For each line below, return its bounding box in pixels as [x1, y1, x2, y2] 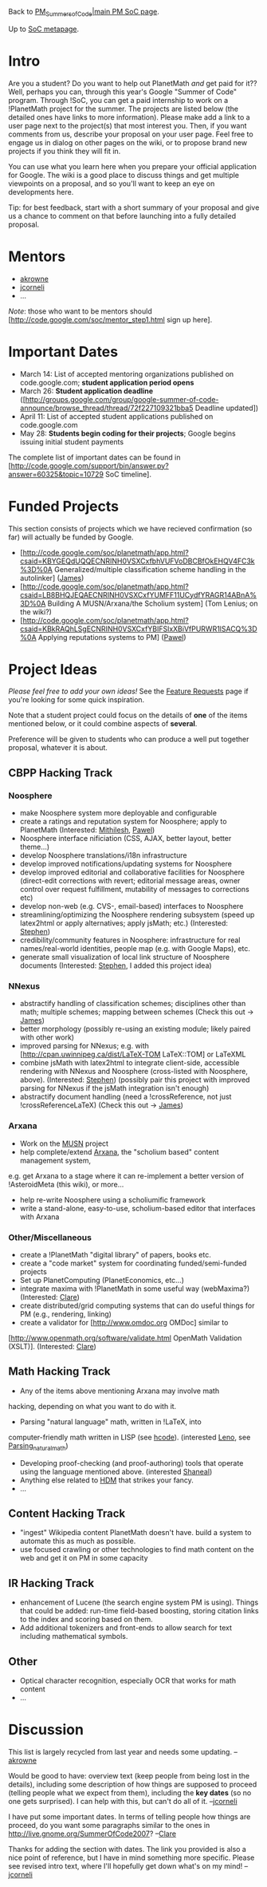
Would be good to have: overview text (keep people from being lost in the [8, 1771, 249, 1781]
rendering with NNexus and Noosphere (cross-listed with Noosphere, [19, 1067, 249, 1076]
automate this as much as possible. [19, 1536, 136, 1546]
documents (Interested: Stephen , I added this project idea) [19, 961, 213, 970]
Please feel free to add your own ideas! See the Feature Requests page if [8, 686, 249, 697]
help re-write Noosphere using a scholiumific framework [19, 1194, 206, 1204]
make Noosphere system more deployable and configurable [19, 808, 218, 818]
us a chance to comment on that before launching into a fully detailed [8, 211, 237, 220]
